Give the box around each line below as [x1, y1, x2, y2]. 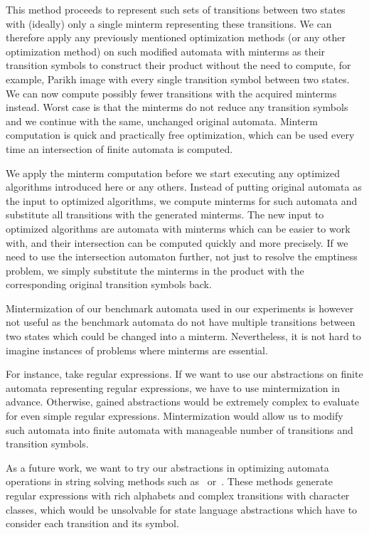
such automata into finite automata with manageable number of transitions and [6, 422, 353, 437]
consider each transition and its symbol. [6, 516, 179, 531]
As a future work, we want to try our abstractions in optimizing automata [6, 460, 329, 475]
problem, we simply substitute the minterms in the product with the [6, 263, 304, 277]
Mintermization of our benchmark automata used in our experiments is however [6, 300, 354, 315]
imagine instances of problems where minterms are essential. [6, 342, 268, 357]
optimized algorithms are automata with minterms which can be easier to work [6, 221, 351, 235]
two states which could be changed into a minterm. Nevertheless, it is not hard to [6, 329, 361, 344]
